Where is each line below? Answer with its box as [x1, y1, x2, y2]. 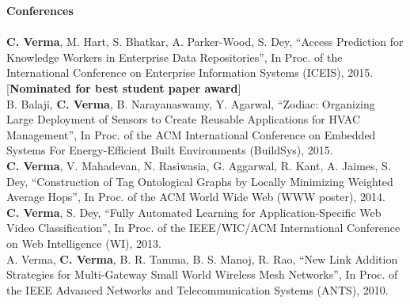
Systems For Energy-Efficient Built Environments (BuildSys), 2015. [6, 142, 333, 158]
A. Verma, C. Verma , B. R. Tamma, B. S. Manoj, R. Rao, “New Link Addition [6, 250, 398, 267]
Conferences [6, 2, 74, 18]
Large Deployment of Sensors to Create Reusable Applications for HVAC [6, 111, 361, 127]
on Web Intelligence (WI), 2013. [6, 234, 161, 251]
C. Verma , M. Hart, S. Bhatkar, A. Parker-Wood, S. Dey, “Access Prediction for [6, 33, 404, 50]
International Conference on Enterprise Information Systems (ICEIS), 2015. [6, 64, 374, 81]
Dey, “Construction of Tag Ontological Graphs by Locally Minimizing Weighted [6, 173, 393, 189]
